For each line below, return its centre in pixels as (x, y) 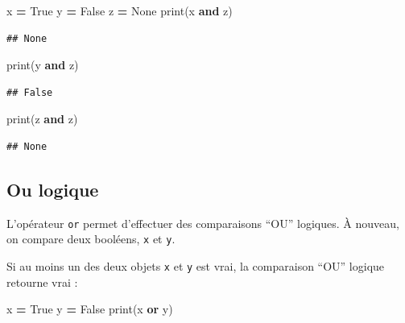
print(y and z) (43, 65)
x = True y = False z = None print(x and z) (120, 10)
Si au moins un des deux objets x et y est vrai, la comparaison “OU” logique (196, 266)
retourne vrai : (42, 282)
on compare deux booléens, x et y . (91, 239)
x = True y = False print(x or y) (90, 309)
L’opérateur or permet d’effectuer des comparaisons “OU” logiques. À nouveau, (203, 223)
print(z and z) (42, 119)
